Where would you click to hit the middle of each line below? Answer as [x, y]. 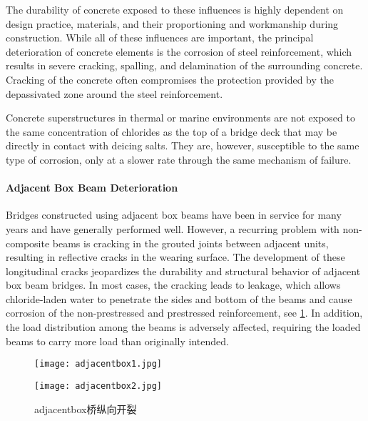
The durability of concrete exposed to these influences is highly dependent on [175, 9]
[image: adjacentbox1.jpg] [98, 364]
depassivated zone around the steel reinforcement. [114, 93]
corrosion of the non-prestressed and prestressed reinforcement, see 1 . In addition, [184, 313]
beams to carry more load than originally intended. [117, 341]
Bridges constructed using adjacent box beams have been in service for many [174, 215]
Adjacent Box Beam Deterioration [92, 188]
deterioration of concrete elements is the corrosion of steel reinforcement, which [179, 51]
